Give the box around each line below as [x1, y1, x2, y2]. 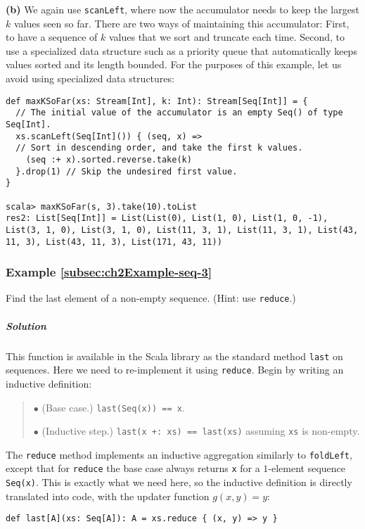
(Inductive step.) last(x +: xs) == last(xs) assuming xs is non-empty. [41, 423, 360, 438]
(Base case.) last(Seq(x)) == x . [41, 400, 185, 414]
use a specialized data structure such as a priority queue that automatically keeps [6, 43, 357, 58]
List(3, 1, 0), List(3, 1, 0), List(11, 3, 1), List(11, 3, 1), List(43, [6, 224, 359, 235]
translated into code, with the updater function [6, 488, 210, 503]
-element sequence [268, 461, 346, 476]
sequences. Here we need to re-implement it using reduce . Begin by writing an [6, 362, 344, 377]
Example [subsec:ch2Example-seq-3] [6, 263, 212, 281]
